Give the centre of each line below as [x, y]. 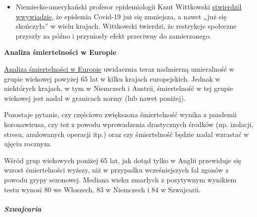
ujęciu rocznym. [28, 144]
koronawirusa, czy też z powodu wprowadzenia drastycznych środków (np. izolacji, [129, 124]
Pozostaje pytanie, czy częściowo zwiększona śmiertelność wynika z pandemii [120, 114]
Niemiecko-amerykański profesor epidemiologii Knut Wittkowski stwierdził [128, 6]
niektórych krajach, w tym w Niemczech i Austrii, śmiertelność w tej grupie [119, 88]
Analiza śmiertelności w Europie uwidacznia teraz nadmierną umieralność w [119, 68]
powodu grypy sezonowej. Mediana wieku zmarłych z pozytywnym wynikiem [120, 179]
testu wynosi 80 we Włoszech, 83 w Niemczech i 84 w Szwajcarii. [103, 189]
